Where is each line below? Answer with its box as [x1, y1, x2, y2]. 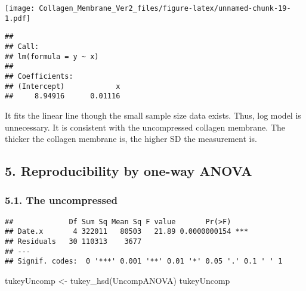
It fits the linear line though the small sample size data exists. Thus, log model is [5, 109, 301, 121]
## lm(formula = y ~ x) [5, 52, 99, 61]
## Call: [5, 42, 39, 51]
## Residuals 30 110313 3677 [5, 237, 142, 246]
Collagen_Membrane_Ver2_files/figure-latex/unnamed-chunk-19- [39, 4, 291, 13]
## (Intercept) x [5, 82, 120, 91]
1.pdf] [5, 14, 30, 23]
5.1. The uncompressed [5, 193, 118, 208]
